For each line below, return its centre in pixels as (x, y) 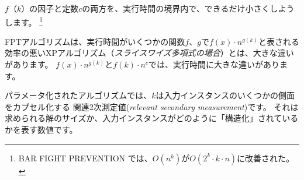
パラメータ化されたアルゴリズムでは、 (78, 95)
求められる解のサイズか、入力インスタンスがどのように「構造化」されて (144, 118)
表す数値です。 (49, 129)
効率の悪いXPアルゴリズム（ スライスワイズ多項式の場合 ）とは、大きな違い (149, 53)
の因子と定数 (54, 8)
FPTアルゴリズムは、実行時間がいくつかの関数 (95, 41)
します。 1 (24, 21)
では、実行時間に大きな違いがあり (214, 64)
